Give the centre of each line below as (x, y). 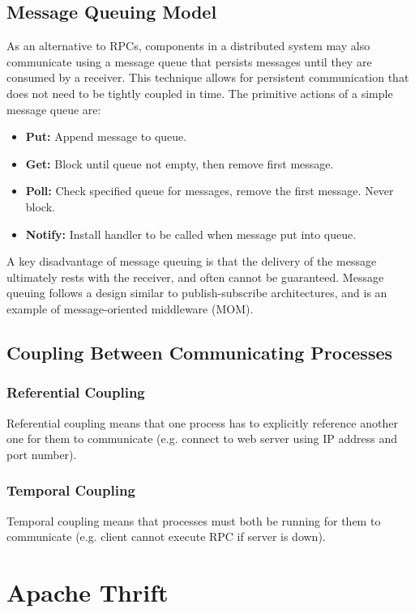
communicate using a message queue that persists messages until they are (189, 61)
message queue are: (54, 109)
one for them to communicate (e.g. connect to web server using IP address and (202, 438)
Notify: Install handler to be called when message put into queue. (191, 234)
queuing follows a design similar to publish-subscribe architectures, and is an (197, 293)
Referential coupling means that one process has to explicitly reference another (202, 422)
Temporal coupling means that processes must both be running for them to (194, 520)
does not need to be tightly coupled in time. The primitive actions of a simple (200, 93)
